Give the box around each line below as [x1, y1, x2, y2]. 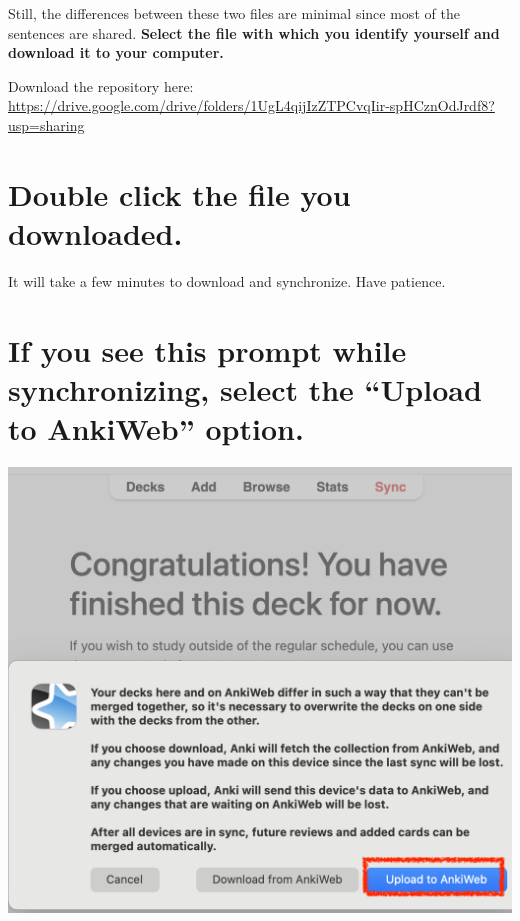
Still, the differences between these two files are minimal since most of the [8, 3, 460, 23]
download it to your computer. [8, 42, 224, 63]
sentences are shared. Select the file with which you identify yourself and [8, 22, 500, 43]
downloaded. [8, 212, 183, 253]
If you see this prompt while [8, 329, 407, 370]
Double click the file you [8, 173, 351, 214]
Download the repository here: [8, 75, 194, 96]
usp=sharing [8, 114, 85, 135]
